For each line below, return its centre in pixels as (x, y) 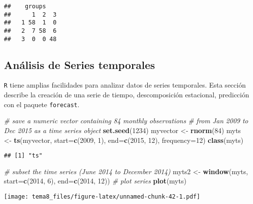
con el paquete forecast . (42, 104)
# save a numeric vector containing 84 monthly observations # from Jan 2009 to (126, 121)
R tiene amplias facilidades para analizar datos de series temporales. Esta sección (125, 85)
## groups (25, 6)
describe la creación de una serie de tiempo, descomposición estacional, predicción (127, 95)
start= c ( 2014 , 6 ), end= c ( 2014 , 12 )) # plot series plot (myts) (95, 181)
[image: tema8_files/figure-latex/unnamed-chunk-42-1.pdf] (102, 197)
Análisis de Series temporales (80, 64)
